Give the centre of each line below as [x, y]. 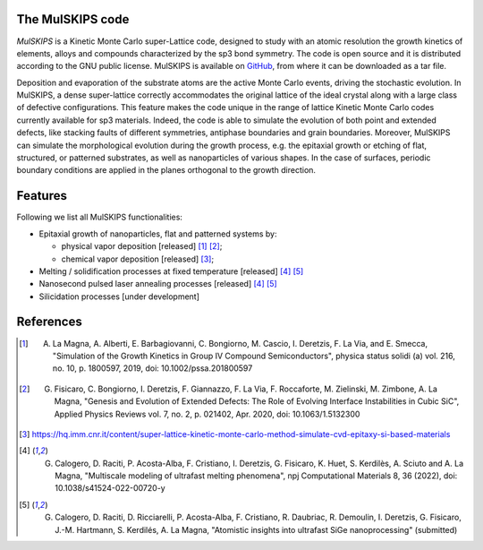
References [49, 322]
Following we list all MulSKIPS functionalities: [100, 217]
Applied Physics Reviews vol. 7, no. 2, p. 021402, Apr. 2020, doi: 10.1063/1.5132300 [207, 414]
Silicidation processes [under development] [119, 296]
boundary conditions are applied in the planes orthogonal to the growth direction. [166, 170]
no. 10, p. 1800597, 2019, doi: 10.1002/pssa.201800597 [153, 368]
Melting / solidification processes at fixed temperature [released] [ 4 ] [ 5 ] [171, 271]
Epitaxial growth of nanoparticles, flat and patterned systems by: [158, 234]
